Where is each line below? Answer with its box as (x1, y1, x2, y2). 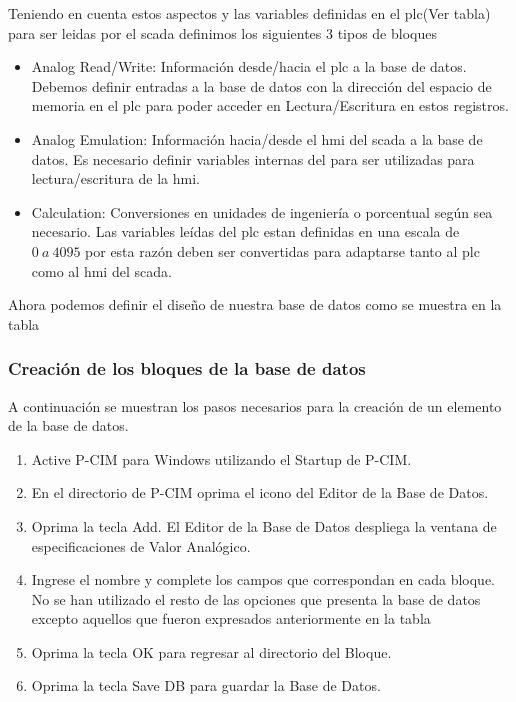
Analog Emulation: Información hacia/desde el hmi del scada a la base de (31, 128, 483, 149)
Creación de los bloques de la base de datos (8, 356, 366, 381)
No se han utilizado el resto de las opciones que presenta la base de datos (31, 588, 481, 609)
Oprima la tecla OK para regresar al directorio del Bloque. (31, 641, 392, 662)
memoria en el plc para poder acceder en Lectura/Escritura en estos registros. (31, 95, 509, 116)
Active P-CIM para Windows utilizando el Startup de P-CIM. (31, 448, 412, 469)
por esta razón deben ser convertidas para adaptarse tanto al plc (85, 240, 480, 261)
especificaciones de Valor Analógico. (31, 535, 251, 556)
